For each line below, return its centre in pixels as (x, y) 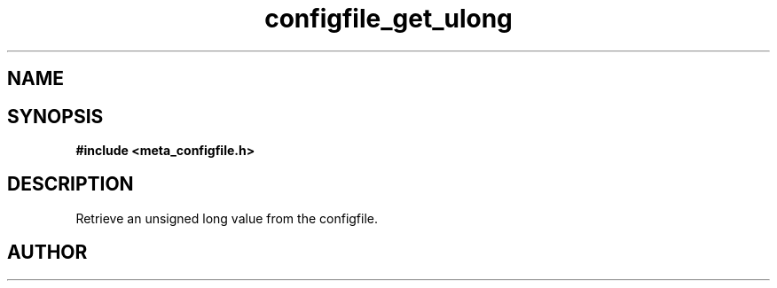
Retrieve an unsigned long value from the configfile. (227, 218)
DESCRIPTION (71, 184)
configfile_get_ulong (388, 19)
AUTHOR (47, 253)
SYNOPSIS (55, 116)
